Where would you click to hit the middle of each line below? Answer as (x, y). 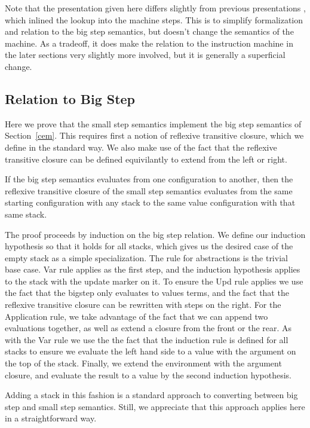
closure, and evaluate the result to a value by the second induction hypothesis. (148, 374)
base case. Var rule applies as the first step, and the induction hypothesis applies (153, 269)
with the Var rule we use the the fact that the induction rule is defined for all (147, 339)
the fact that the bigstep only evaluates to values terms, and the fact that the (147, 293)
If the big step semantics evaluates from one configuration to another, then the (149, 179)
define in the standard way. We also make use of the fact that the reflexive (141, 147)
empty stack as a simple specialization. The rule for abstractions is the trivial (146, 257)
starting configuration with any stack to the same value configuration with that (150, 202)
